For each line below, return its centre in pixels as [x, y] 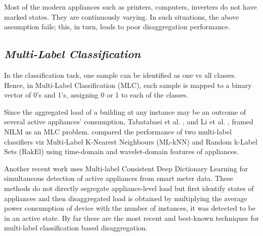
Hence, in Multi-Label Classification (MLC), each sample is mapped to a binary [128, 85]
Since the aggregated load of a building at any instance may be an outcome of [125, 111]
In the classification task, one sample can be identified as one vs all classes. [120, 75]
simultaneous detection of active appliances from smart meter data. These [119, 178]
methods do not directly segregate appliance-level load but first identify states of [129, 188]
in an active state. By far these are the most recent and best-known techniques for [131, 218]
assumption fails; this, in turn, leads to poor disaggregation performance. [117, 27]
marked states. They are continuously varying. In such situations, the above [122, 16]
